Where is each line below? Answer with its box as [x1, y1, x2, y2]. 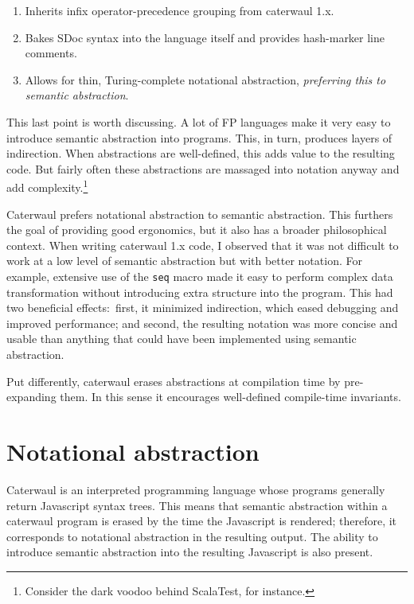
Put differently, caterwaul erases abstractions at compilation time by [6, 372, 341, 389]
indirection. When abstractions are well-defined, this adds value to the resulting [6, 145, 395, 162]
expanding [6, 388, 57, 405]
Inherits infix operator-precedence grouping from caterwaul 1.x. [25, 2, 334, 18]
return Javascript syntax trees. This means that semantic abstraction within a [6, 497, 388, 513]
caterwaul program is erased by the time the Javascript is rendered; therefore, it [6, 512, 397, 529]
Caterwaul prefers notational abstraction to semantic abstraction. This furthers [6, 205, 393, 222]
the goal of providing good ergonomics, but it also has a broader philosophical [6, 221, 387, 238]
